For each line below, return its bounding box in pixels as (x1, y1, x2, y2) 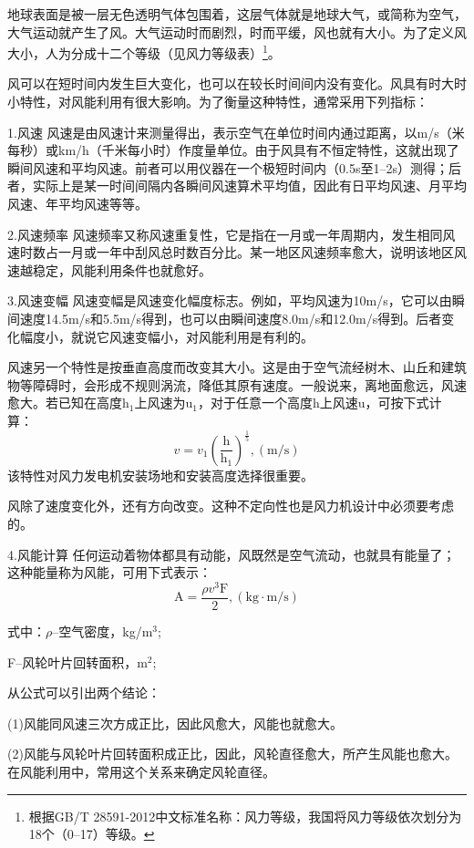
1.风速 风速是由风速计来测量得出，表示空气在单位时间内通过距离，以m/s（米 (7, 122, 465, 141)
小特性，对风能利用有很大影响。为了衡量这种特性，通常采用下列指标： (7, 92, 428, 111)
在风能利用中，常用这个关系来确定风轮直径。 (7, 761, 275, 781)
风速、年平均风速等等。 (7, 194, 148, 212)
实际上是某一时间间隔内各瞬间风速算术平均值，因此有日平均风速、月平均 (32, 176, 467, 195)
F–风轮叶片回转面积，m (7, 652, 148, 671)
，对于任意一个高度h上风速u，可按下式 (197, 393, 429, 412)
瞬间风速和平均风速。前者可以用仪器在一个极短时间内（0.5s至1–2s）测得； (7, 158, 448, 177)
